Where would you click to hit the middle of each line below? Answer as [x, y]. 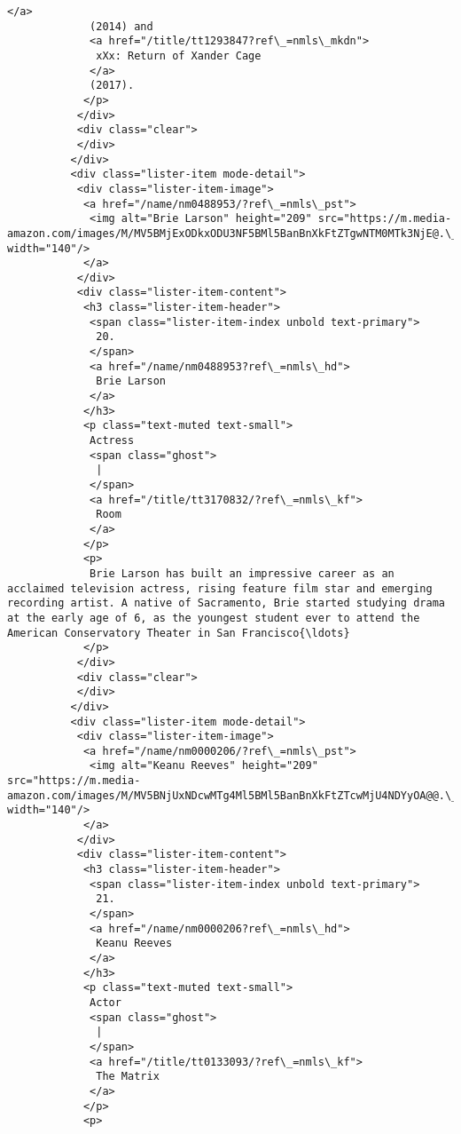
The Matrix [128, 1077]
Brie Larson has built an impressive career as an [242, 573]
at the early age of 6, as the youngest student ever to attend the [214, 618]
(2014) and [121, 26]
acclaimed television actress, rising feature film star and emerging [220, 588]
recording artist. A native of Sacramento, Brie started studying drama [226, 603]
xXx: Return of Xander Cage [179, 56]
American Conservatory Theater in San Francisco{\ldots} [179, 633]
